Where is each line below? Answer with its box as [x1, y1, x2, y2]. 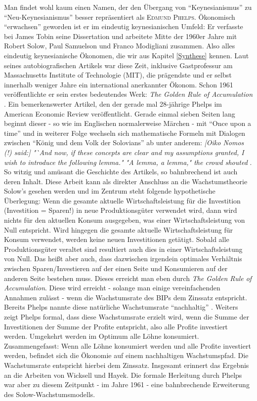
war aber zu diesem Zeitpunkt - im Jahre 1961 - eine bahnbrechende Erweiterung [4, 379, 250, 390]
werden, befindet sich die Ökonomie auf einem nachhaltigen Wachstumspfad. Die [4, 350, 249, 361]
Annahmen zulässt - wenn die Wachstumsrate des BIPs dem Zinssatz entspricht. [4, 292, 247, 302]
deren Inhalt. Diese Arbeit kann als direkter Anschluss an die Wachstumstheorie [4, 176, 248, 186]
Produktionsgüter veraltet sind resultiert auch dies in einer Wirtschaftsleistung [4, 243, 243, 254]
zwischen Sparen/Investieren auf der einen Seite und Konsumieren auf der [4, 263, 228, 274]
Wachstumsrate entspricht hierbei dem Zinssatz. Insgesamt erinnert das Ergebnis [4, 360, 249, 370]
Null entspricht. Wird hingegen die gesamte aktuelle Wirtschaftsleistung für [4, 224, 233, 235]
